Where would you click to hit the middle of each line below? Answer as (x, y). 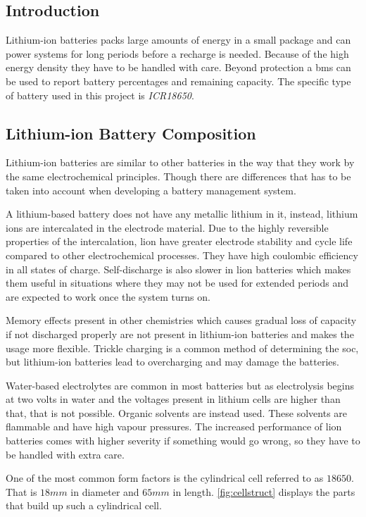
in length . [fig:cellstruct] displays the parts (264, 491)
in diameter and (105, 491)
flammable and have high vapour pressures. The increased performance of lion (174, 426)
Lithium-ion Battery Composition (131, 133)
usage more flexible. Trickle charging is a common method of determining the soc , (182, 348)
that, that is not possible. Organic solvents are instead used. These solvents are (177, 412)
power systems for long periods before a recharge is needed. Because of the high (177, 53)
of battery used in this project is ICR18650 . (100, 95)
